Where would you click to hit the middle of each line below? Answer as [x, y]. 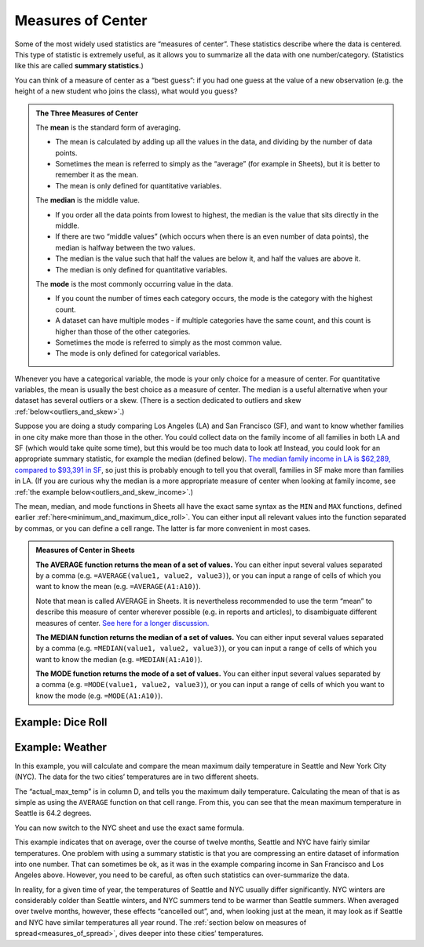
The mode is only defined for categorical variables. [138, 353]
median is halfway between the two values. [125, 247]
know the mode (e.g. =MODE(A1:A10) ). [99, 696]
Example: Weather [61, 747]
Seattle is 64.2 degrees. [53, 814]
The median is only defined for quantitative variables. [141, 269]
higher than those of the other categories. [123, 331]
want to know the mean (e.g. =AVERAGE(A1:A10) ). [118, 587]
